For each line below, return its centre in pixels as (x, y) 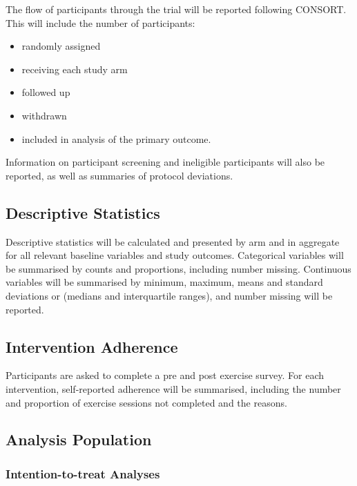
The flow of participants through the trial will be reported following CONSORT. (176, 9)
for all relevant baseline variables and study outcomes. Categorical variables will (175, 255)
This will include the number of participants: (100, 22)
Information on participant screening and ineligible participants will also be (165, 162)
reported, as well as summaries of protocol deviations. (119, 175)
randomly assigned (61, 46)
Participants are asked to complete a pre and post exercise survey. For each (165, 375)
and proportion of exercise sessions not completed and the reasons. (146, 402)
